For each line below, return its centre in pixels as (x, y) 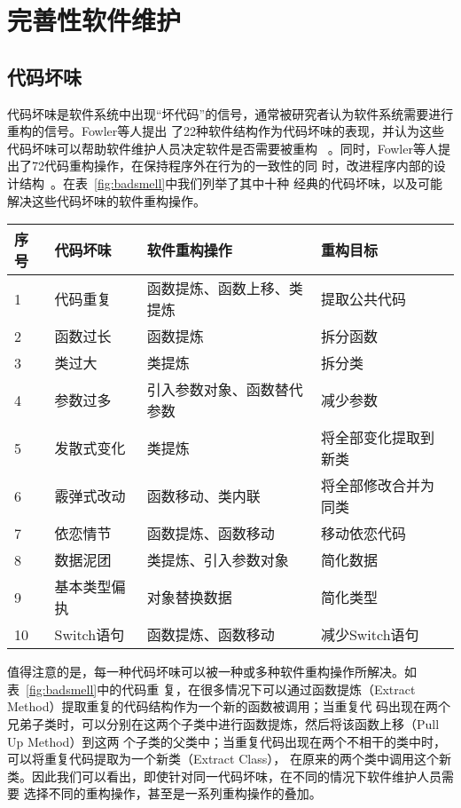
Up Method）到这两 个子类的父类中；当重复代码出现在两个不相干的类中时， (227, 741)
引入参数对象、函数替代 (225, 390)
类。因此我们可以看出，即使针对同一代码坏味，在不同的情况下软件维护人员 (224, 776)
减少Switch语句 (370, 635)
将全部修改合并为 (377, 486)
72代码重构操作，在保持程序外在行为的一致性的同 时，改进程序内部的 (232, 166)
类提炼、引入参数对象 (218, 560)
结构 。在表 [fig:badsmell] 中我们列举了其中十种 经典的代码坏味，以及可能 (230, 182)
